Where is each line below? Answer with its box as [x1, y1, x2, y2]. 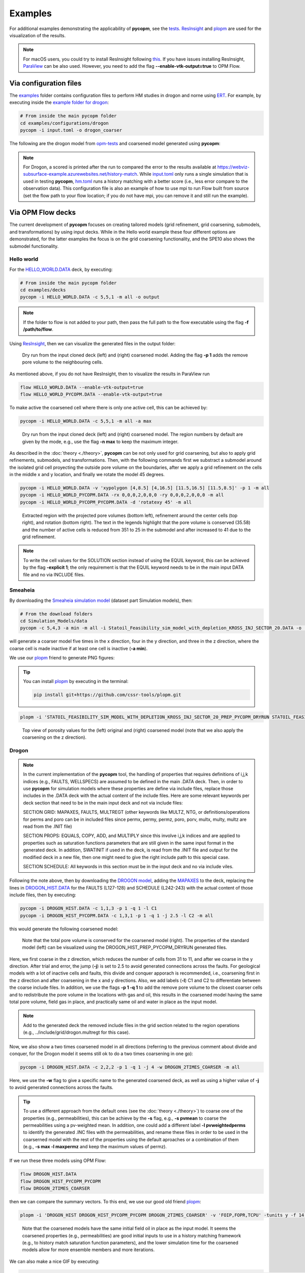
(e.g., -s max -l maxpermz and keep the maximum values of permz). [23, 1144, 167, 1150]
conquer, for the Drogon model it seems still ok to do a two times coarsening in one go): [9, 1050, 193, 1057]
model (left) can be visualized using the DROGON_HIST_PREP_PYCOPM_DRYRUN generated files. [22, 945, 227, 951]
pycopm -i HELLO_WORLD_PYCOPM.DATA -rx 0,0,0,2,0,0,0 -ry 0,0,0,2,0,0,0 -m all [20, 492, 224, 498]
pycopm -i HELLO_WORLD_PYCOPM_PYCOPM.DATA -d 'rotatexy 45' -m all [20, 499, 192, 505]
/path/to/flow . [23, 326, 53, 333]
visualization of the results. [9, 32, 66, 38]
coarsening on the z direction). [22, 734, 86, 740]
